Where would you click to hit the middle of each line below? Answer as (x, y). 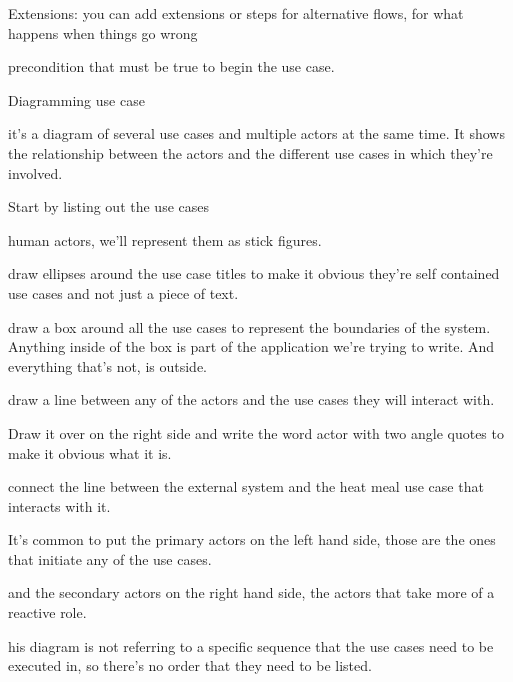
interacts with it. (59, 505)
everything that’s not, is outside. (108, 365)
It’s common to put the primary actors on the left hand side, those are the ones (252, 539)
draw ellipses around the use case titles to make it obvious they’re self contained (254, 273)
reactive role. (47, 612)
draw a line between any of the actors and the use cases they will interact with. (251, 399)
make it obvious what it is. (90, 452)
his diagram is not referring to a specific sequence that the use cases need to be (251, 645)
